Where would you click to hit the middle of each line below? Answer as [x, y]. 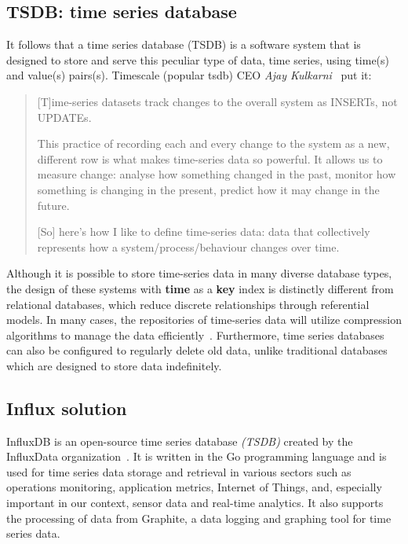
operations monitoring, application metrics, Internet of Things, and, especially [194, 487]
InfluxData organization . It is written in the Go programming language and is [197, 456]
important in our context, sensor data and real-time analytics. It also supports [195, 503]
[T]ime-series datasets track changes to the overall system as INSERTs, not [217, 101]
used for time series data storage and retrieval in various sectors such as [179, 471]
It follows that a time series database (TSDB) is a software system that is [184, 44]
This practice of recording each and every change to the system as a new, [213, 143]
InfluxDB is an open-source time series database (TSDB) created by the [180, 441]
